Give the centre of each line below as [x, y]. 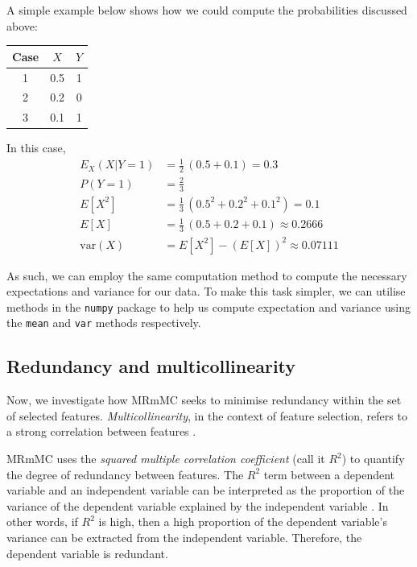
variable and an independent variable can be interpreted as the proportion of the [206, 490]
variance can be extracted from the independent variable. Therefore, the [184, 538]
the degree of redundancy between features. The [125, 474]
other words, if [42, 521]
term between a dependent [329, 474]
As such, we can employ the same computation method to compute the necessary [207, 275]
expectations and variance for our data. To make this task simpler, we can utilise [206, 291]
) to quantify [373, 459]
